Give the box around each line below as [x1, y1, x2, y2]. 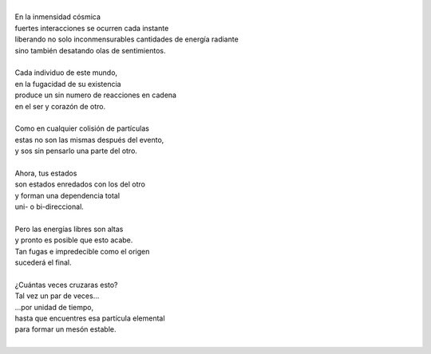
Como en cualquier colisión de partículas [14, 124, 149, 133]
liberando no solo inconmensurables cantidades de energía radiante [14, 34, 239, 44]
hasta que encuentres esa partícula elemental [14, 313, 165, 323]
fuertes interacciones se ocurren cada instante [14, 23, 169, 33]
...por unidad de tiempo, [14, 302, 94, 312]
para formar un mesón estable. [14, 324, 117, 334]
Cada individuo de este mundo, [14, 68, 118, 77]
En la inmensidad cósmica [14, 12, 101, 22]
